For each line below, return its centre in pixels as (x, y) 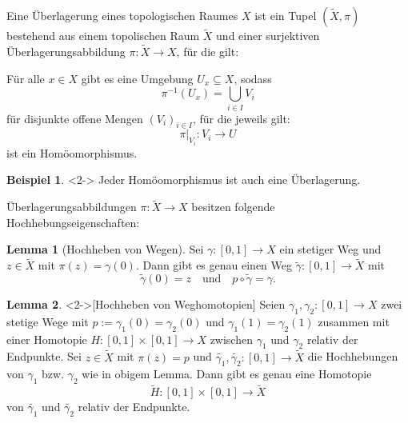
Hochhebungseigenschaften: (73, 222)
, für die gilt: (208, 52)
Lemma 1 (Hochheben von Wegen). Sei (105, 249)
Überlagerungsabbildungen (72, 207)
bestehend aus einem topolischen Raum (103, 36)
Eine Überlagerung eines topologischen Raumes (122, 15)
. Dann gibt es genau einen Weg (214, 265)
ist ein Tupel (286, 15)
